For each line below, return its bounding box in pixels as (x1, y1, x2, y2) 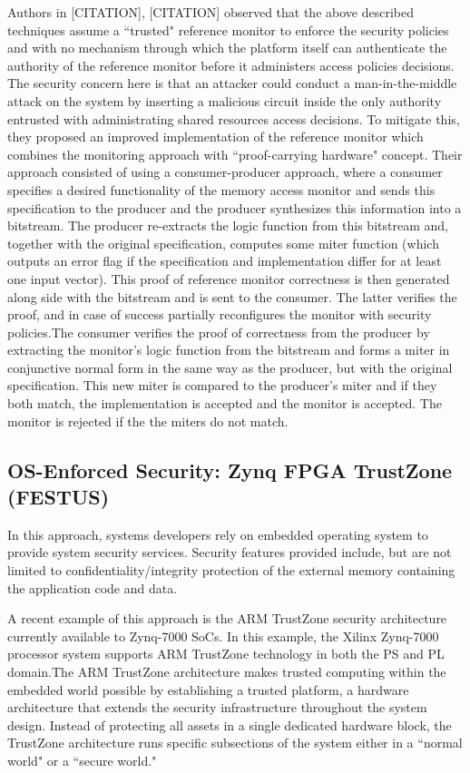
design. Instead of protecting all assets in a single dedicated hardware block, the (7, 715, 452, 734)
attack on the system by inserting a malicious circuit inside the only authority (7, 91, 442, 110)
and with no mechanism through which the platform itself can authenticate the (7, 38, 447, 57)
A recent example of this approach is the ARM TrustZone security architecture (7, 609, 447, 628)
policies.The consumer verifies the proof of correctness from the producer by (7, 322, 430, 341)
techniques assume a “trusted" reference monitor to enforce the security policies (7, 20, 449, 39)
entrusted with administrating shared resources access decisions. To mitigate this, (7, 109, 460, 128)
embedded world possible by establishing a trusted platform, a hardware (7, 680, 409, 699)
